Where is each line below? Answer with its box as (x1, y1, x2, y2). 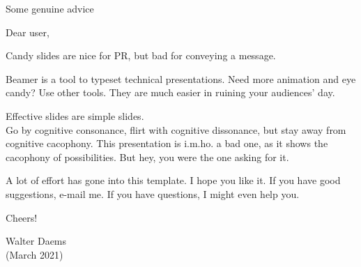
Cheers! (6, 210, 38, 224)
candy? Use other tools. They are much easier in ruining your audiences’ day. (6, 85, 335, 100)
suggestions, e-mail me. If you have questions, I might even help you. (6, 186, 300, 201)
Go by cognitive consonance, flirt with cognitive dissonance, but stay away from (6, 122, 346, 137)
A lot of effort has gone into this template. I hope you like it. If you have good (6, 173, 341, 188)
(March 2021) (6, 247, 63, 261)
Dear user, (6, 24, 49, 39)
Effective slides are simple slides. (6, 108, 144, 123)
